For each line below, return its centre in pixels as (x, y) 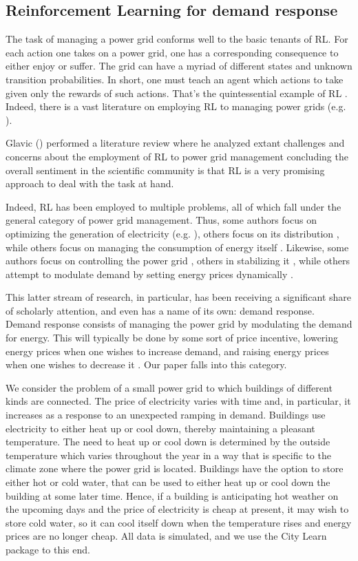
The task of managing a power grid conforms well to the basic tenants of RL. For (177, 39)
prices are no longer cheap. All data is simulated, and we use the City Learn (166, 536)
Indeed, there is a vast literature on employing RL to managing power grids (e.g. (176, 106)
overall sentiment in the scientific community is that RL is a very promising (165, 170)
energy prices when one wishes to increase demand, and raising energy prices (167, 351)
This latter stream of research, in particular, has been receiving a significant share (179, 297)
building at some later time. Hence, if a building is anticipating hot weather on (172, 495)
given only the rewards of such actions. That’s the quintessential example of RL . (177, 93)
